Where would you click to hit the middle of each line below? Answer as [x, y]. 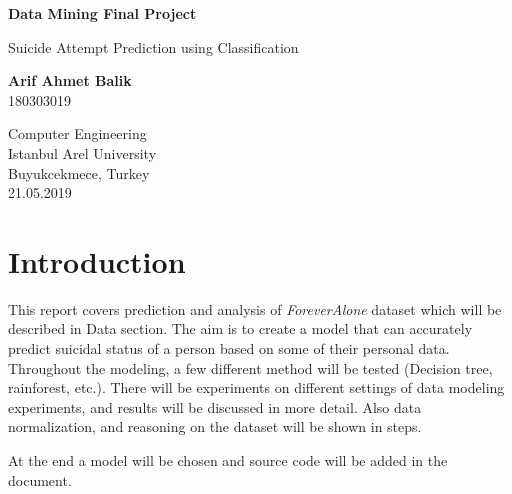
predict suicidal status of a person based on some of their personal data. [229, 348]
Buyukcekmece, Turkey [79, 172]
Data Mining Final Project [102, 13]
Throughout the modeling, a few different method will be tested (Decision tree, [250, 367]
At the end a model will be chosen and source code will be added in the [228, 460]
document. [40, 479]
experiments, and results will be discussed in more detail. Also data [215, 406]
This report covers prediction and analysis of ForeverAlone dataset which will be [255, 308]
